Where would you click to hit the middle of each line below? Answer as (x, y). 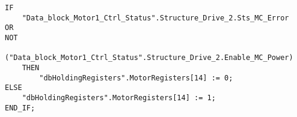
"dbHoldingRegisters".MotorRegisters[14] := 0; (136, 78)
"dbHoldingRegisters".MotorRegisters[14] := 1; (119, 97)
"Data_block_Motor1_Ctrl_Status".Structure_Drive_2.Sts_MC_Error (155, 18)
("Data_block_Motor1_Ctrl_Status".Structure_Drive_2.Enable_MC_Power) (149, 58)
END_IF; (20, 108)
